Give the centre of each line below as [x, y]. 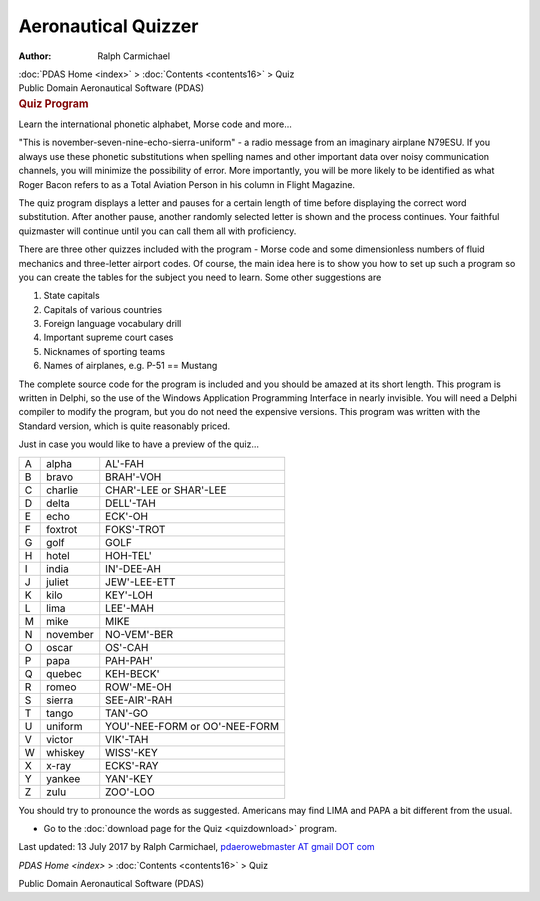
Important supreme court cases [108, 337]
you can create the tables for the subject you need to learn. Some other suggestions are [200, 277]
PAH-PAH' [129, 660]
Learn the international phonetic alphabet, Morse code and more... [155, 124]
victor [59, 739]
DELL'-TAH [131, 503]
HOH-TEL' [128, 555]
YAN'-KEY [129, 778]
